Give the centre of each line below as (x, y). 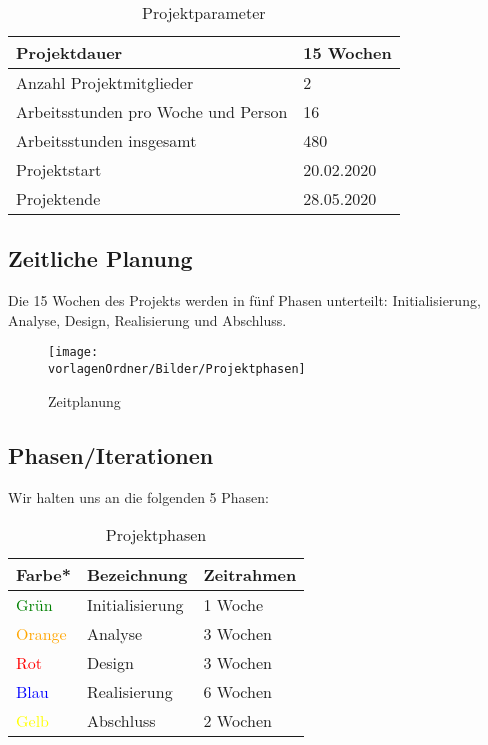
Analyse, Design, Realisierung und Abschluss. (147, 319)
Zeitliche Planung (100, 258)
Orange (41, 634)
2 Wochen (237, 721)
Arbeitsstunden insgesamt (106, 140)
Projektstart (59, 169)
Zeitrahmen (250, 575)
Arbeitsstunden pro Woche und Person (152, 111)
